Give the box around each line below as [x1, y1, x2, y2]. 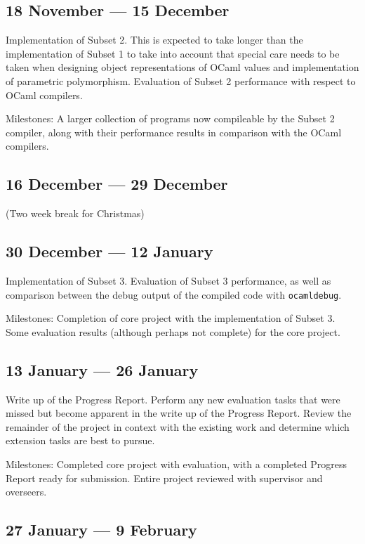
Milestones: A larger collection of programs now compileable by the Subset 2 [6, 111, 335, 126]
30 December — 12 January [6, 240, 213, 262]
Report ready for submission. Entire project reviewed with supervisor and [6, 470, 323, 485]
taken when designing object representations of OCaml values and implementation [6, 60, 359, 75]
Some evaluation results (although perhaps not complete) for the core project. [6, 324, 340, 339]
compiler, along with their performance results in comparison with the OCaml [6, 124, 342, 139]
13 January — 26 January [6, 358, 199, 380]
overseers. [6, 484, 47, 499]
